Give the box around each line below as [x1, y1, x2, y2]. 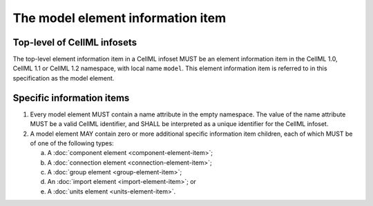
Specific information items [12, 92, 130, 103]
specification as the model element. [12, 74, 115, 82]
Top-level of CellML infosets [12, 37, 137, 48]
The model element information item [12, 10, 227, 25]
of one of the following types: [30, 138, 114, 147]
